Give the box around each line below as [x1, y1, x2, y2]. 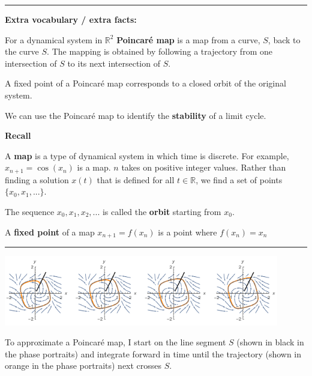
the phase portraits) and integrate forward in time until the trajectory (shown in [5, 347, 302, 360]
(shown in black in [236, 336, 304, 348]
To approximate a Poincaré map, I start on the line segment [5, 336, 226, 348]
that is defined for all [97, 173, 175, 186]
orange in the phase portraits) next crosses [5, 359, 162, 372]
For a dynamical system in [5, 33, 103, 46]
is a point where [158, 225, 217, 238]
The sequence [5, 205, 55, 217]
